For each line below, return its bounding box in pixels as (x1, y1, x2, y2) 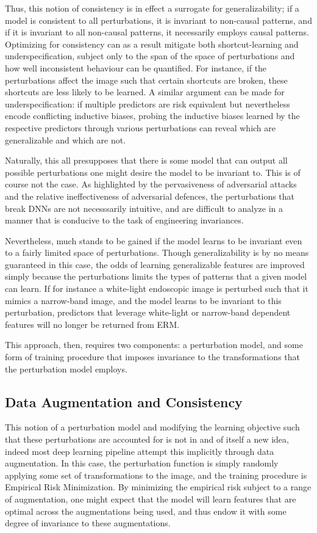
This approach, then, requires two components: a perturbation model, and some (5, 338, 303, 351)
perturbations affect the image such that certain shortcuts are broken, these (5, 73, 288, 86)
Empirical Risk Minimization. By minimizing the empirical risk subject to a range (5, 480, 312, 493)
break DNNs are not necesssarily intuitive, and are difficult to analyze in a (5, 201, 283, 214)
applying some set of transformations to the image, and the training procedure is (5, 468, 307, 481)
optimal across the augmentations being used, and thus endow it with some (5, 504, 287, 517)
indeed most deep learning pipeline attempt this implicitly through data (5, 444, 274, 457)
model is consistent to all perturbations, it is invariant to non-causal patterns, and (5, 13, 312, 26)
